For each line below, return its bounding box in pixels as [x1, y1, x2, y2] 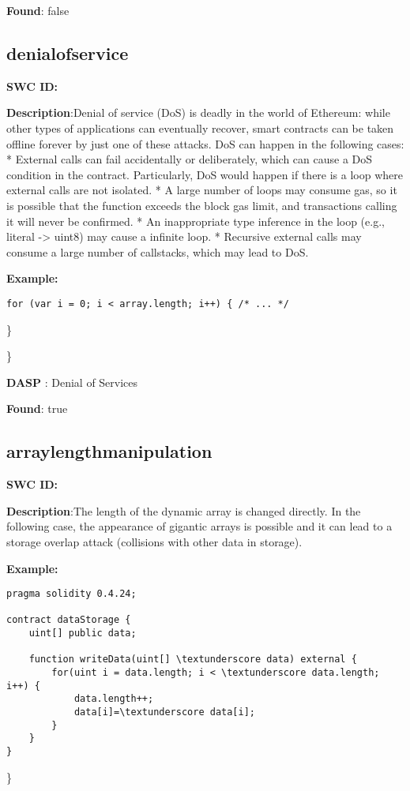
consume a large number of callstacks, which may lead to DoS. [6, 243, 309, 260]
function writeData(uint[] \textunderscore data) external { [28, 654, 357, 665]
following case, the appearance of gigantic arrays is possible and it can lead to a [6, 518, 393, 534]
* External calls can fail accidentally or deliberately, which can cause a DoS [6, 151, 373, 167]
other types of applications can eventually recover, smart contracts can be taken [6, 119, 394, 136]
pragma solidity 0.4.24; [6, 588, 137, 600]
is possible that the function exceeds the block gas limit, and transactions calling [6, 197, 397, 213]
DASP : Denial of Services [6, 373, 138, 390]
